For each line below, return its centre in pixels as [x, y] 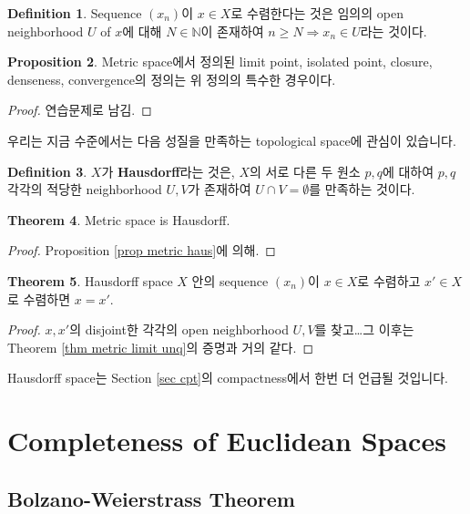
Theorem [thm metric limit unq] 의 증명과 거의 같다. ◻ [161, 347]
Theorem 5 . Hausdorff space [90, 280]
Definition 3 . [47, 171]
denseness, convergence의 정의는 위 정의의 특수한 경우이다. [172, 79]
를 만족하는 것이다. [362, 189]
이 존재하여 [232, 31]
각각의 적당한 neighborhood [85, 189]
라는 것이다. [393, 31]
